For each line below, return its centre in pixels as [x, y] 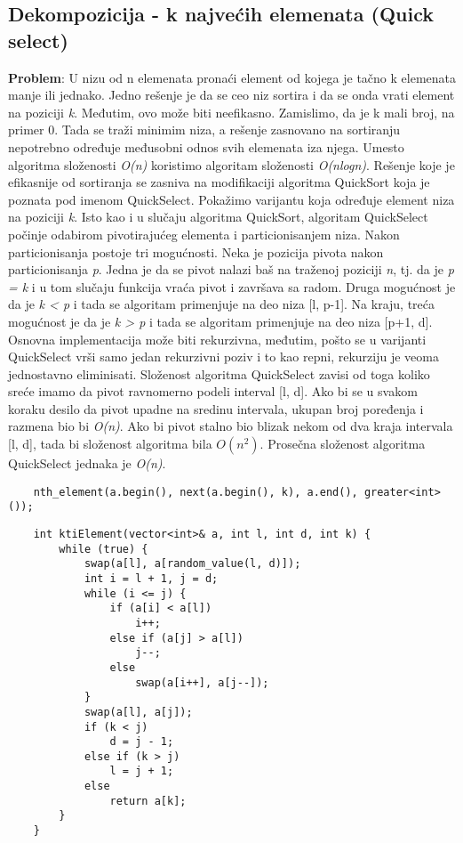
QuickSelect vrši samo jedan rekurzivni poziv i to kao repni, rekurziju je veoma [224, 357]
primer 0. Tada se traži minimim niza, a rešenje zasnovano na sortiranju [204, 130]
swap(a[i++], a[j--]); [202, 682]
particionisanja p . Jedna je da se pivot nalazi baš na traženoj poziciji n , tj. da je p [231, 269]
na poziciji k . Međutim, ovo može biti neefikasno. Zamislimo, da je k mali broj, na [231, 112]
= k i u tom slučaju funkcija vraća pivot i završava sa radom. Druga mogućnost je [232, 286]
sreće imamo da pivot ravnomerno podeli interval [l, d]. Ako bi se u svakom [213, 391]
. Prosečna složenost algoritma [343, 444]
